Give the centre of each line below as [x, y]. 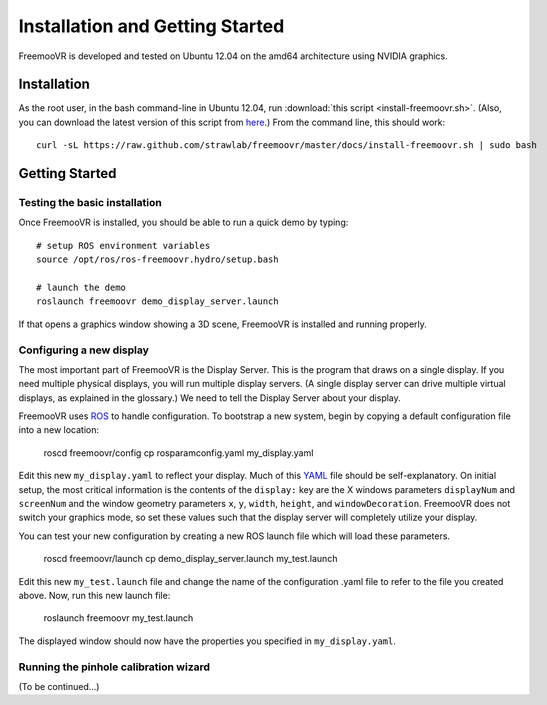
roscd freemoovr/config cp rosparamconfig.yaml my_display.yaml [178, 452]
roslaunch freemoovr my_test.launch [118, 618]
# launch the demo [81, 287]
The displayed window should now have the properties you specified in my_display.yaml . [207, 641]
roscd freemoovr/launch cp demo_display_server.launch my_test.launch [190, 559]
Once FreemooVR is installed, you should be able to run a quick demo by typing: [183, 222]
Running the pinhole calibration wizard [114, 667]
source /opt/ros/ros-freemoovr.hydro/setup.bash [157, 259]
